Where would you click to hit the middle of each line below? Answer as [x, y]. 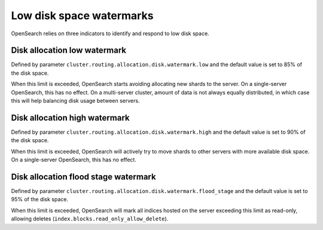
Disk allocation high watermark [70, 117]
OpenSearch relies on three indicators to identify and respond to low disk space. [110, 33]
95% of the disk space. [40, 200]
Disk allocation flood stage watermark [83, 177]
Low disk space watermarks [82, 16]
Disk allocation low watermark [69, 50]
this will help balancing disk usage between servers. [75, 101]
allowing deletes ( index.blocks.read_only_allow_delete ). [90, 219]
